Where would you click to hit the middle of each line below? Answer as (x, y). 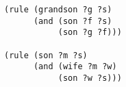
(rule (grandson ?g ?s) (58, 10)
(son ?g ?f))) (90, 33)
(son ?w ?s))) (90, 78)
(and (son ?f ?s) (73, 21)
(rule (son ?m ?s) (46, 55)
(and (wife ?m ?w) (75, 67)
